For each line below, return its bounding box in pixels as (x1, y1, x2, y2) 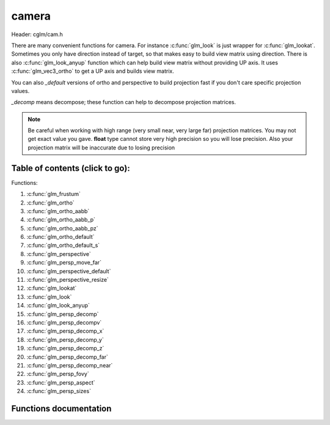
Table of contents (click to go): (11, 163, 131, 173)
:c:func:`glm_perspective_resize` (26, 276, 109, 284)
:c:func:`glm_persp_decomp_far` (26, 353, 108, 361)
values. (11, 87, 30, 94)
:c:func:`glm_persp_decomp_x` (26, 328, 105, 335)
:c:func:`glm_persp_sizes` (26, 388, 92, 395)
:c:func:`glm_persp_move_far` (26, 259, 102, 266)
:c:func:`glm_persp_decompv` (26, 319, 102, 326)
